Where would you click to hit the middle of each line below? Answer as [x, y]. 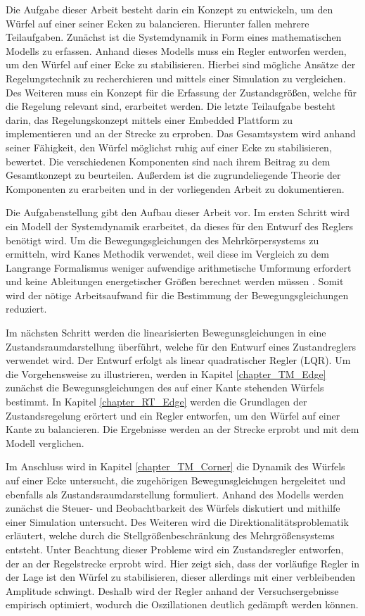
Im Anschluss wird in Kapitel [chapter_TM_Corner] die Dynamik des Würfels [175, 466]
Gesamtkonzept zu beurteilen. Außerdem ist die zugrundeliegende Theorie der [173, 175]
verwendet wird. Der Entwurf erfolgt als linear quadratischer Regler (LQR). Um [178, 360]
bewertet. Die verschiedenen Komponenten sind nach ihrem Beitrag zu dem [168, 161]
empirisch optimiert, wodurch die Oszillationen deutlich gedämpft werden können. [182, 604]
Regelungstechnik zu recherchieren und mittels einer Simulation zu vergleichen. [176, 78]
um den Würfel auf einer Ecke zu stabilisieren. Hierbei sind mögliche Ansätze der [181, 64]
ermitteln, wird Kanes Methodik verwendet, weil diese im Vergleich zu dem [167, 254]
